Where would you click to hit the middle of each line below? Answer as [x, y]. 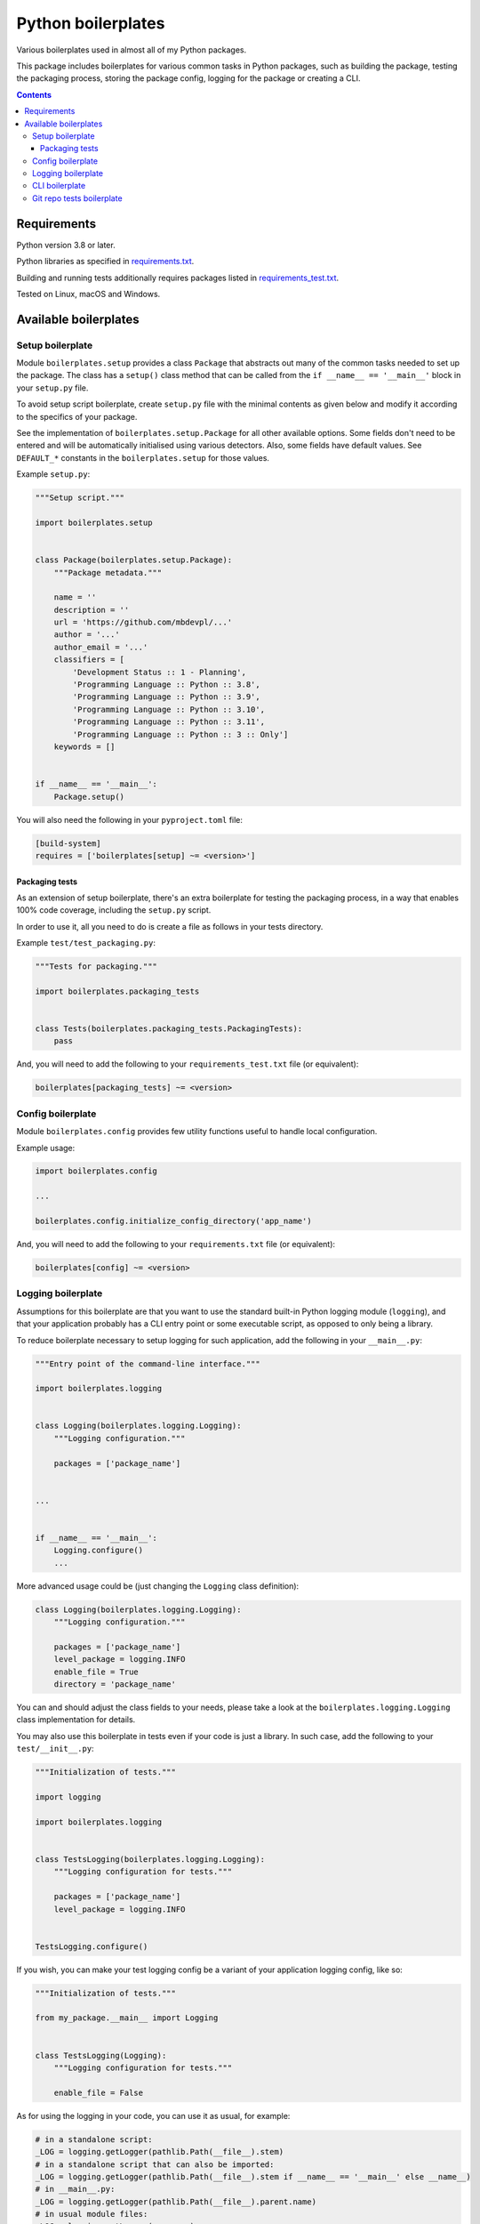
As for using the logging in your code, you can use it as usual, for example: [153, 2115]
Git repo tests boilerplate [78, 198]
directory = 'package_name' [115, 1684]
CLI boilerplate [59, 186]
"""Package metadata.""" [108, 572]
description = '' [92, 610]
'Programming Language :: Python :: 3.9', [167, 697]
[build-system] [68, 843]
